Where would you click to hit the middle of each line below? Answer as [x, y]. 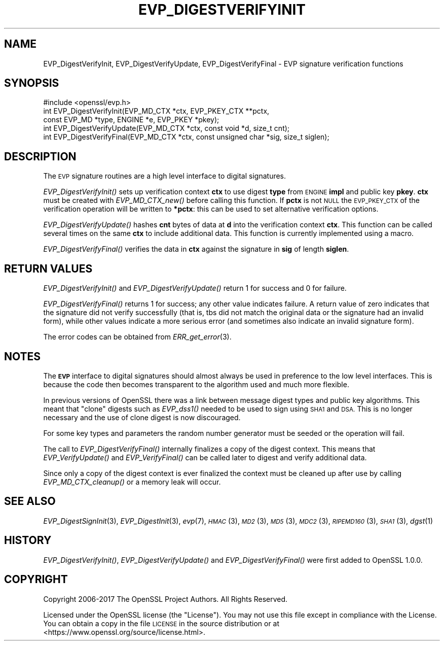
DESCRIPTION [40, 156]
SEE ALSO [30, 501]
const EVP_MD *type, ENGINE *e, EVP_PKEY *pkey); [131, 120]
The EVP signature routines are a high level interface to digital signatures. [165, 176]
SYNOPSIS [32, 83]
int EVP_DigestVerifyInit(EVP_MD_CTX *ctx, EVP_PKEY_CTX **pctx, [156, 111]
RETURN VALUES [48, 268]
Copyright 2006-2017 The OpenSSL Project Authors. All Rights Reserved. [165, 599]
